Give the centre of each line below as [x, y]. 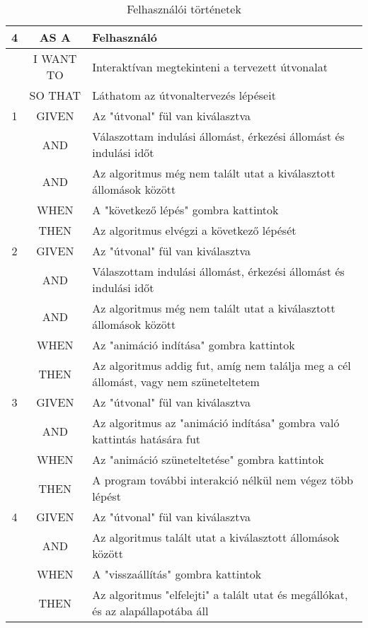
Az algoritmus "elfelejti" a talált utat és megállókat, [220, 594]
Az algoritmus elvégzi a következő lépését [194, 230]
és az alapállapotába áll [150, 611]
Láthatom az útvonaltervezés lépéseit [184, 95]
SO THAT [55, 95]
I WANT [55, 58]
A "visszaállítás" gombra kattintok [177, 574]
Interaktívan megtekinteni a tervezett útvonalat [210, 66]
